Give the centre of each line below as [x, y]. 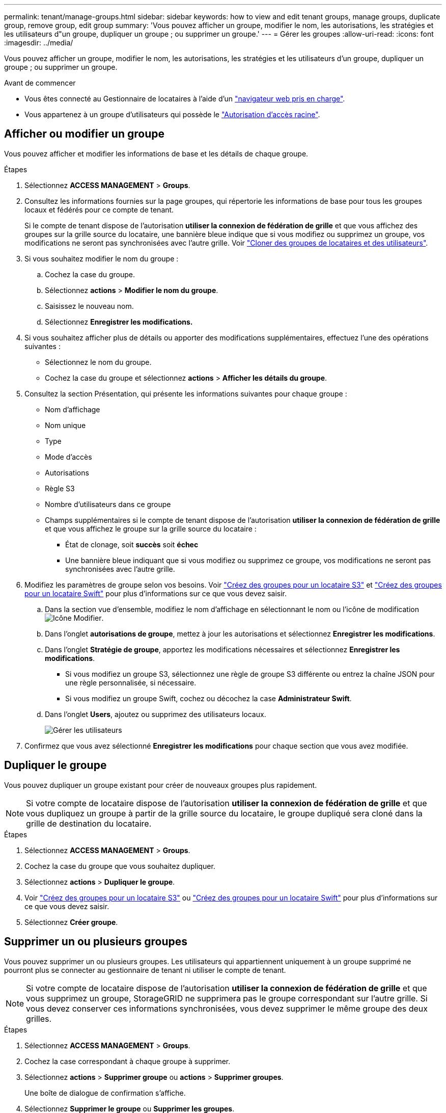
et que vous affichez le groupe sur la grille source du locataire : [151, 528]
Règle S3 [60, 488]
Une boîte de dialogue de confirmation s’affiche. [105, 1093]
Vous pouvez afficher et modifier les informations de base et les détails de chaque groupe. [156, 153]
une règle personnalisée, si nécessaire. [131, 682]
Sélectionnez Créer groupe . [71, 922]
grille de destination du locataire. [89, 823]
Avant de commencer [40, 83]
